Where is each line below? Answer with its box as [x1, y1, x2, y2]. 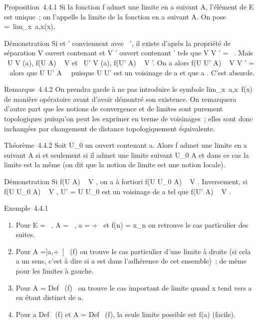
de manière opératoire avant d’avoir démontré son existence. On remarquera [4, 93, 237, 104]
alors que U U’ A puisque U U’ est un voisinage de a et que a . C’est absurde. [9, 67, 255, 77]
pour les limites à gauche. [15, 266, 94, 276]
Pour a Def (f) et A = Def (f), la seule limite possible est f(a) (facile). [15, 309, 236, 319]
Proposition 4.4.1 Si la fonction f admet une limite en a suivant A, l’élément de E [4, 1, 254, 11]
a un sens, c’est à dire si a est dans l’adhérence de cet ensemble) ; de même [15, 256, 247, 266]
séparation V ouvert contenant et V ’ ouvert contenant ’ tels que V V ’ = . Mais [4, 47, 253, 58]
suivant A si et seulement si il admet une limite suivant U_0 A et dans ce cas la [4, 149, 249, 160]
